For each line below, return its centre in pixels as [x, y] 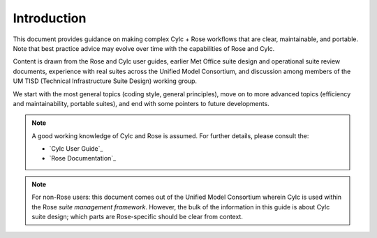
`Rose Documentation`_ [83, 158]
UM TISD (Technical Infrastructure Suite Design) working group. [105, 81]
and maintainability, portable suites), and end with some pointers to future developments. [141, 103]
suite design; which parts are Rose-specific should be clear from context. [138, 217]
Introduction [50, 18]
